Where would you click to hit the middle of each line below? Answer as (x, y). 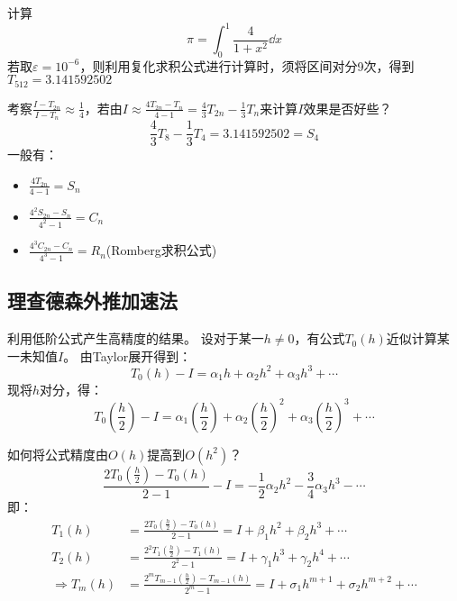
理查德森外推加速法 (92, 300)
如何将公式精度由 (58, 454)
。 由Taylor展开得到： (128, 355)
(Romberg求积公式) (161, 250)
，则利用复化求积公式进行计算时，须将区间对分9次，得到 (247, 65)
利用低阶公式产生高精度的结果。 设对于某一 (136, 338)
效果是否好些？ (347, 108)
